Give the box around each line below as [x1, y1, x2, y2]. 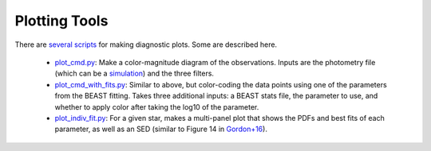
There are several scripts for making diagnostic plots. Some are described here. [14, 40, 278, 49]
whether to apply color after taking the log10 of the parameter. [54, 102, 259, 111]
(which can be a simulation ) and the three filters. [54, 68, 215, 79]
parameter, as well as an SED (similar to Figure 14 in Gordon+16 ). [54, 124, 267, 134]
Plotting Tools [14, 12, 109, 29]
